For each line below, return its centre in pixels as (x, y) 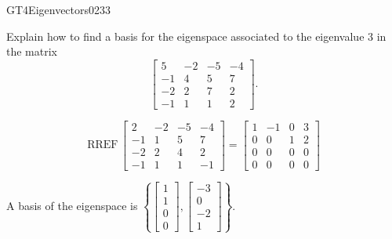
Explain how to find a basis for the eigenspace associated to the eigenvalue (185, 36)
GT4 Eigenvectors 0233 (59, 9)
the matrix (32, 51)
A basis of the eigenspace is (72, 205)
